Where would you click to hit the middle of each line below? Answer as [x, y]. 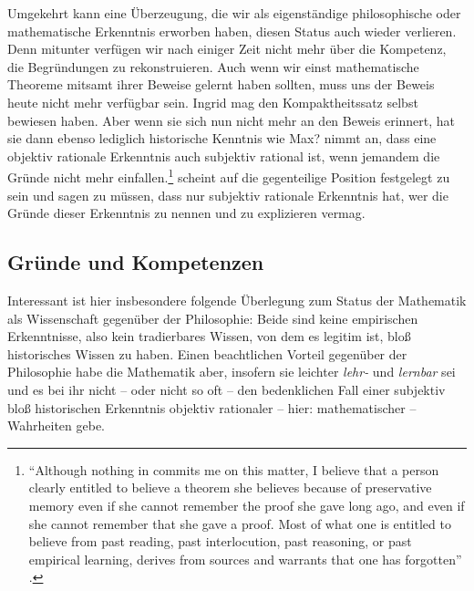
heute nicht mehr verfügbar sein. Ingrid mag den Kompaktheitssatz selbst [213, 102]
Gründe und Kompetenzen [136, 262]
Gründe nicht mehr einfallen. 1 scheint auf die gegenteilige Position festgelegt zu [229, 176]
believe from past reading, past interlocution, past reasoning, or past [220, 541]
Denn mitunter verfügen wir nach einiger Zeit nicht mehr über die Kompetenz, [227, 49]
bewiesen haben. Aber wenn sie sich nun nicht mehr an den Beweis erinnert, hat [232, 120]
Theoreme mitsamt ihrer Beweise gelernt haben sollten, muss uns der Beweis [221, 84]
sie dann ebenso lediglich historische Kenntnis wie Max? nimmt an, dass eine [222, 138]
